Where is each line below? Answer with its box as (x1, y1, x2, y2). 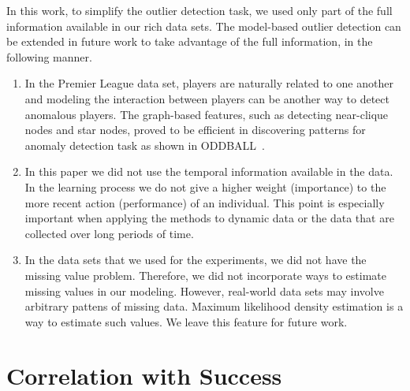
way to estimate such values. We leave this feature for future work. (24, 313, 348, 330)
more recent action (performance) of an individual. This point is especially (24, 194, 385, 210)
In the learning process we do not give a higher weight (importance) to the (24, 178, 386, 195)
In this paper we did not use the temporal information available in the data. (24, 163, 393, 180)
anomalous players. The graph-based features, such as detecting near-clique (24, 106, 389, 122)
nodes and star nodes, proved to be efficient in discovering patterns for (24, 121, 366, 138)
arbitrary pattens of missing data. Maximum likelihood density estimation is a (24, 298, 404, 315)
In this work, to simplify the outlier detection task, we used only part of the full (6, 2, 393, 18)
